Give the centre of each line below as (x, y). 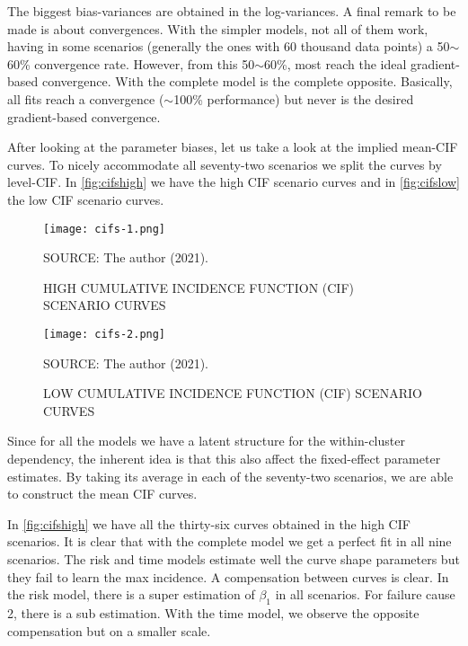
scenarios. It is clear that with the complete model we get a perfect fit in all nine (230, 541)
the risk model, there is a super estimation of (131, 594)
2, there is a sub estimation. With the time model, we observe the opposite (213, 612)
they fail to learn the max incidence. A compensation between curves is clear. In (228, 576)
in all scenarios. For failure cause (365, 594)
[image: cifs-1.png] (105, 229)
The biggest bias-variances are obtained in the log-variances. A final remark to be (232, 11)
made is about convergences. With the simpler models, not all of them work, (218, 28)
